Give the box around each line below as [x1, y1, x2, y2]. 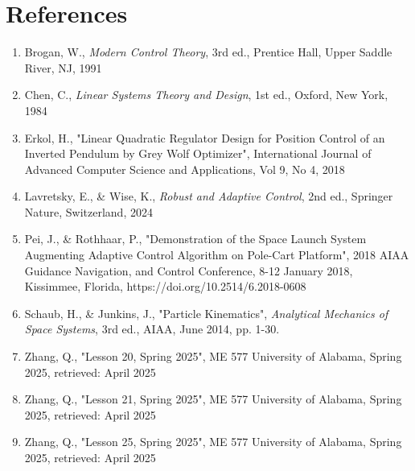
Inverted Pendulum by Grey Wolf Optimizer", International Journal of [24, 145, 372, 162]
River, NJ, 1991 [24, 59, 102, 76]
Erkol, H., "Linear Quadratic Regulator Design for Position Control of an [24, 129, 385, 146]
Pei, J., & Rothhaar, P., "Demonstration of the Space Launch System [24, 230, 367, 247]
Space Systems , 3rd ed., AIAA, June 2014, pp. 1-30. [24, 320, 280, 337]
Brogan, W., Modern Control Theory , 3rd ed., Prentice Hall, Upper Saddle [24, 43, 392, 60]
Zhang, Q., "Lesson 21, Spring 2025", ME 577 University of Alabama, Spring [24, 390, 402, 407]
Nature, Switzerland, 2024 [24, 203, 153, 220]
